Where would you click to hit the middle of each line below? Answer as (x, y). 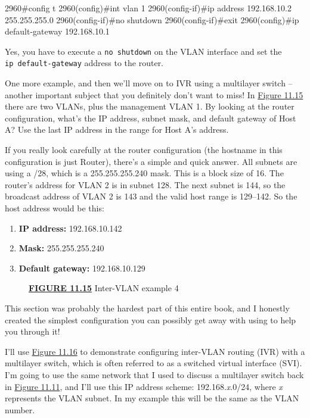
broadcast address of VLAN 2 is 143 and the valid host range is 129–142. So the (151, 196)
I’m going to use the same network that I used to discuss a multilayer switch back (154, 374)
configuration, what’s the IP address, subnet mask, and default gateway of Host (151, 118)
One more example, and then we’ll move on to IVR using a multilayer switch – (149, 83)
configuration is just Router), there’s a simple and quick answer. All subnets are (151, 161)
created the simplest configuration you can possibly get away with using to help (151, 319)
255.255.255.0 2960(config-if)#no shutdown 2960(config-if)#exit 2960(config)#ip (152, 19)
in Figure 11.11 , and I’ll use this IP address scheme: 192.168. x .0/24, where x (144, 386)
